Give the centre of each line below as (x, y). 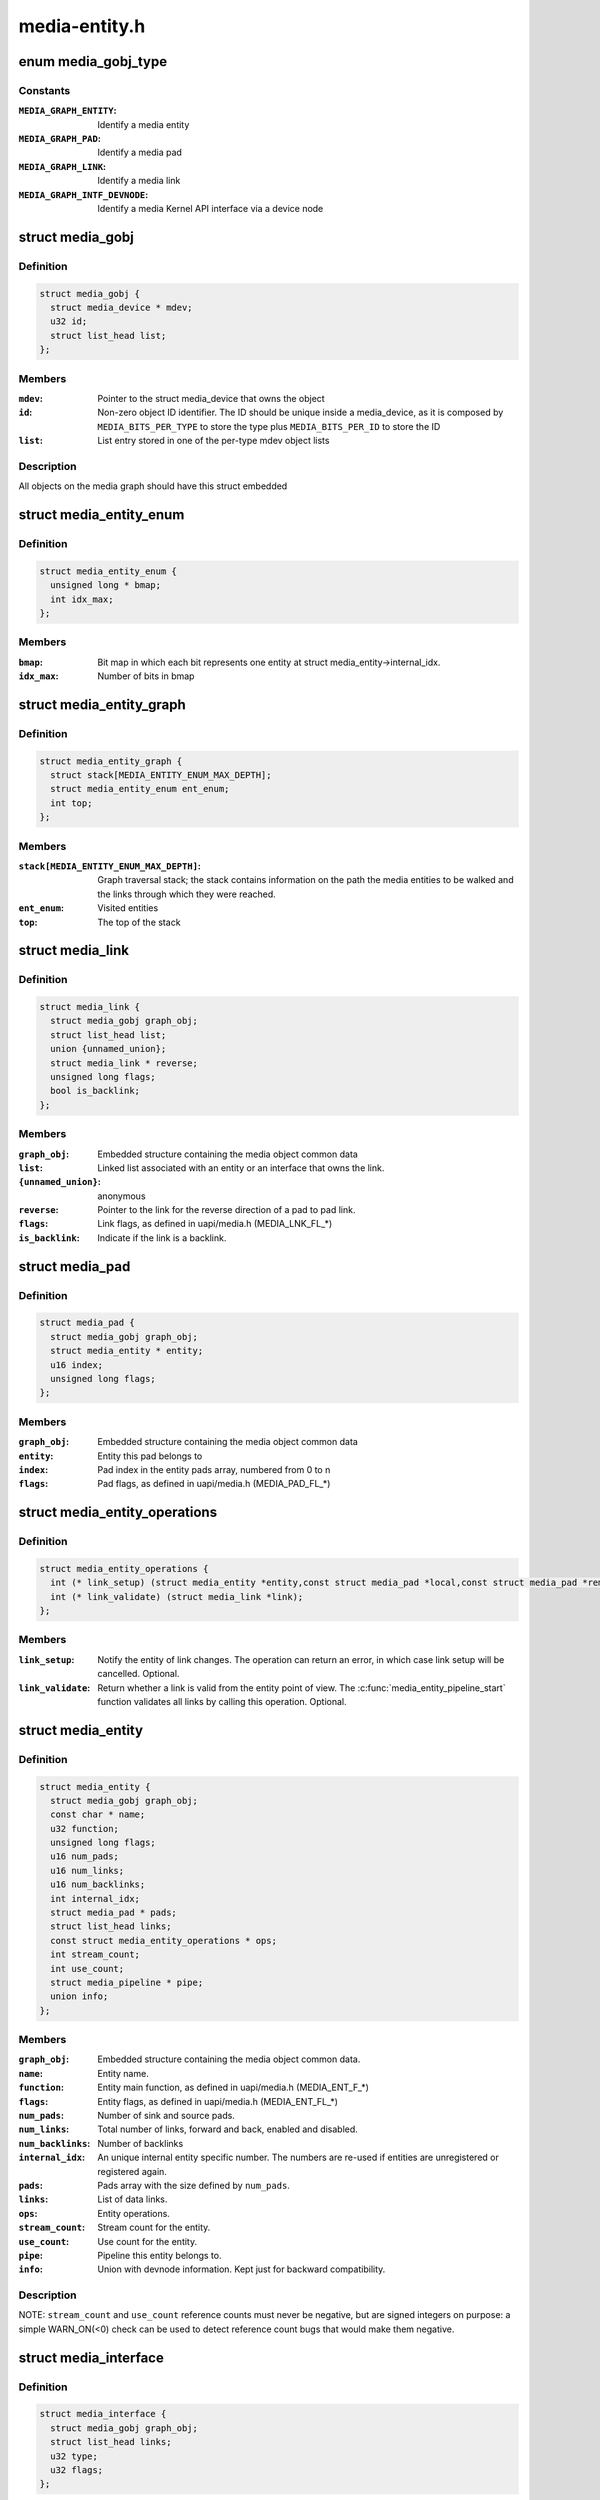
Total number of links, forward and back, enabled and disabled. (228, 2129)
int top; (71, 803)
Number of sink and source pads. (166, 2116)
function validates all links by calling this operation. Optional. (222, 1701)
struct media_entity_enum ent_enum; (140, 789)
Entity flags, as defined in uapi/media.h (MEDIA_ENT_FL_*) (218, 2101)
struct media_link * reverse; (124, 1063)
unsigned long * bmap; (106, 585)
